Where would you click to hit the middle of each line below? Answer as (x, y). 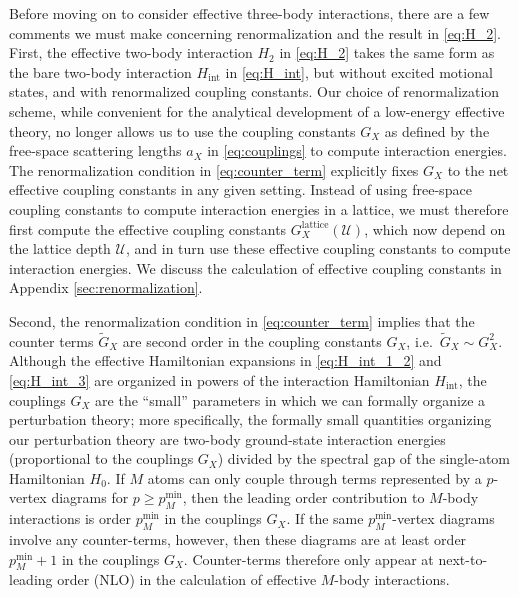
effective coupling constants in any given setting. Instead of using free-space (240, 189)
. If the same (325, 518)
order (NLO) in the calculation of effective (187, 579)
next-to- (463, 558)
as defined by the (437, 130)
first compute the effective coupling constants (148, 228)
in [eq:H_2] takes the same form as (387, 52)
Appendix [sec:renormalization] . (106, 287)
